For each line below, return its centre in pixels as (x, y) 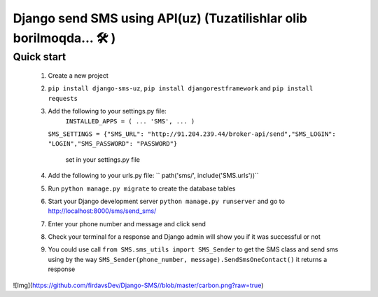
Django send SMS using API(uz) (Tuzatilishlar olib (160, 18)
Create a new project (78, 76)
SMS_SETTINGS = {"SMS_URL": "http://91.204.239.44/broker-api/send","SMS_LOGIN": (192, 134)
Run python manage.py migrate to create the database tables (142, 188)
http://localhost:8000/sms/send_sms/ (102, 211)
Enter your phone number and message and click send (127, 223)
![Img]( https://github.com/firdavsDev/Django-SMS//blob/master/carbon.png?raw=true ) (138, 285)
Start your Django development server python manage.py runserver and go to (166, 201)
